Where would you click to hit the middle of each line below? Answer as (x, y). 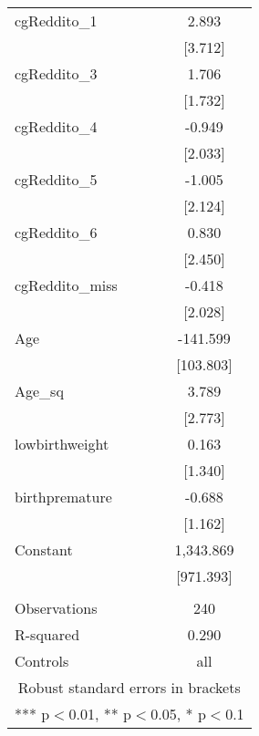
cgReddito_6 (56, 232)
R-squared (47, 634)
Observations (56, 608)
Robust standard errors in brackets (129, 687)
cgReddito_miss (66, 285)
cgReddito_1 (56, 21)
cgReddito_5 (56, 179)
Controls (42, 661)
